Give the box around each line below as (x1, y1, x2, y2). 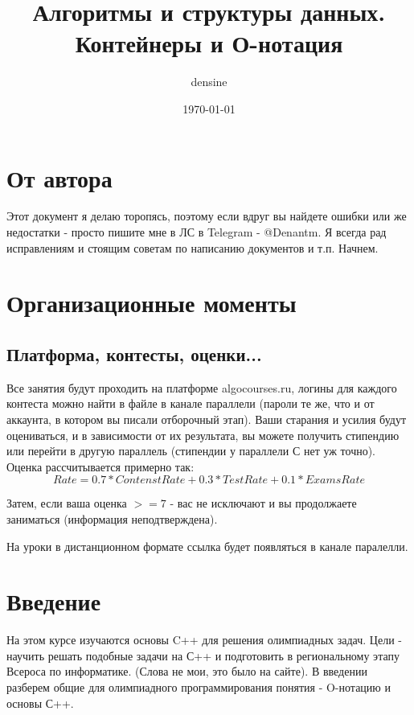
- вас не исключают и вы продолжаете (170, 495, 357, 512)
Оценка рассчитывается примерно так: (6, 458, 195, 475)
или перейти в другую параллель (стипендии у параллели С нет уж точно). (6, 442, 376, 459)
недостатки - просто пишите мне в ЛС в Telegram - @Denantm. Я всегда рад (6, 224, 387, 240)
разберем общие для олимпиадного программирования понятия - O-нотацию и (6, 679, 391, 696)
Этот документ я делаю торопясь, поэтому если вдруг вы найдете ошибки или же (6, 208, 407, 224)
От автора (6, 161, 113, 194)
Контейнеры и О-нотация (75, 27, 343, 60)
